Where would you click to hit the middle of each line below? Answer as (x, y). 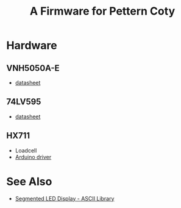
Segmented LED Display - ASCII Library (65, 198)
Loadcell (26, 150)
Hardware (32, 45)
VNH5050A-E (33, 68)
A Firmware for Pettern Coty (102, 11)
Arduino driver (33, 157)
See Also (29, 181)
